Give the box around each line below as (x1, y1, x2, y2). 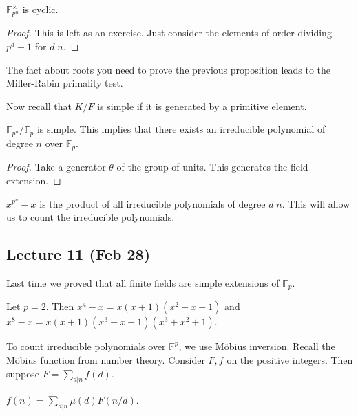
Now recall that (6, 98, 72, 113)
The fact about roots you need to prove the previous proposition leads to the (6, 62, 331, 76)
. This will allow (282, 196, 350, 210)
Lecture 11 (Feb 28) (6, 243, 151, 265)
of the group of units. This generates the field (116, 160, 308, 174)
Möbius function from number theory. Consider (6, 352, 205, 366)
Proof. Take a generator (6, 160, 106, 174)
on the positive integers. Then (227, 352, 353, 366)
